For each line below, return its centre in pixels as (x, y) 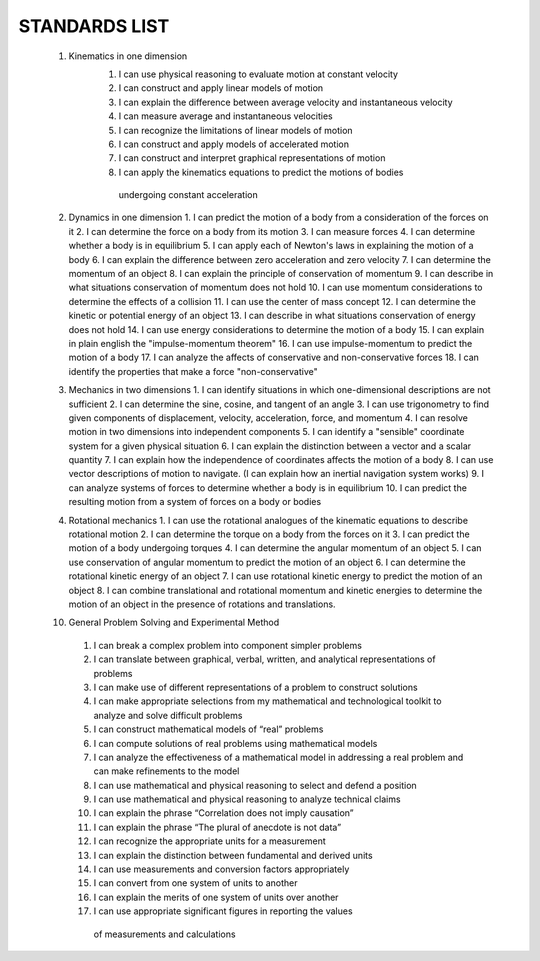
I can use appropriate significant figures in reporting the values (223, 911)
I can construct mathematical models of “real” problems (208, 729)
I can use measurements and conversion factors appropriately (221, 869)
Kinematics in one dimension (128, 56)
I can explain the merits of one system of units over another (216, 897)
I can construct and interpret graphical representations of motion (252, 158)
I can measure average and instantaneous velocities (226, 116)
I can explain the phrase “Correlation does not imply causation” (223, 813)
